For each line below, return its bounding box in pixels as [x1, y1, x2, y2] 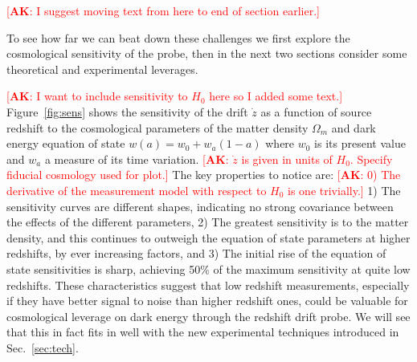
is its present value [314, 135, 406, 152]
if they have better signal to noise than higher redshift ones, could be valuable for [6, 292, 408, 309]
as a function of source [260, 103, 372, 120]
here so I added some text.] [209, 87, 343, 104]
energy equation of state [6, 135, 125, 152]
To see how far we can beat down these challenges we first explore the [6, 29, 350, 46]
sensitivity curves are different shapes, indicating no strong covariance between [6, 197, 394, 214]
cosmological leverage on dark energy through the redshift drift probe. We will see [6, 307, 411, 324]
